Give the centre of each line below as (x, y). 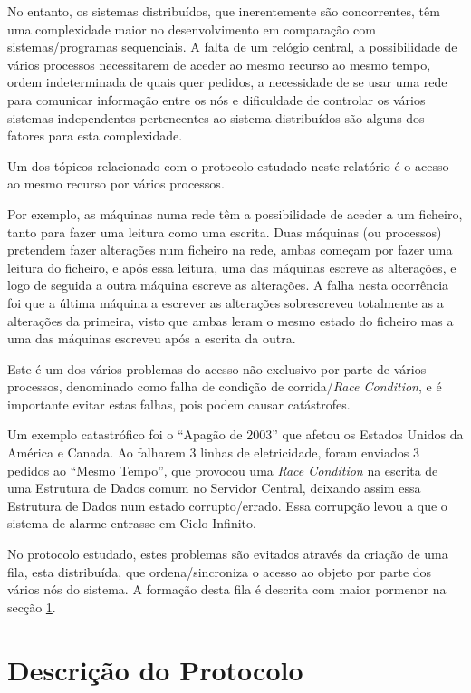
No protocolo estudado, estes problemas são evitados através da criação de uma (228, 554)
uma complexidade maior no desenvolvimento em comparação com (192, 29)
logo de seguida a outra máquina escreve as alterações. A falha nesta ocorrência (228, 285)
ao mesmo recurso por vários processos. (116, 183)
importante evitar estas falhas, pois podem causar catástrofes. (179, 404)
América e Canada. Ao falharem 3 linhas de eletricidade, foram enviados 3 (213, 452)
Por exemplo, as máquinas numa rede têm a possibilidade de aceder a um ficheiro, (235, 213)
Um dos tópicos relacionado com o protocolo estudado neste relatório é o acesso (228, 165)
